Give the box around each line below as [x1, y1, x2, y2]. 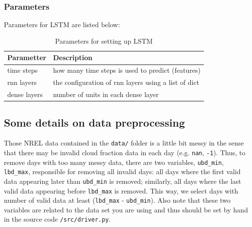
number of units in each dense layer [53, 89, 159, 99]
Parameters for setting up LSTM [55, 35, 153, 46]
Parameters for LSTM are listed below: [4, 19, 120, 30]
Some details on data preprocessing [4, 115, 185, 130]
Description [53, 52, 93, 63]
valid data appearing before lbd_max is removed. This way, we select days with [4, 185, 238, 195]
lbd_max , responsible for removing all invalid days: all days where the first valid [4, 166, 241, 177]
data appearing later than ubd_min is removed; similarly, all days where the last [4, 176, 241, 186]
